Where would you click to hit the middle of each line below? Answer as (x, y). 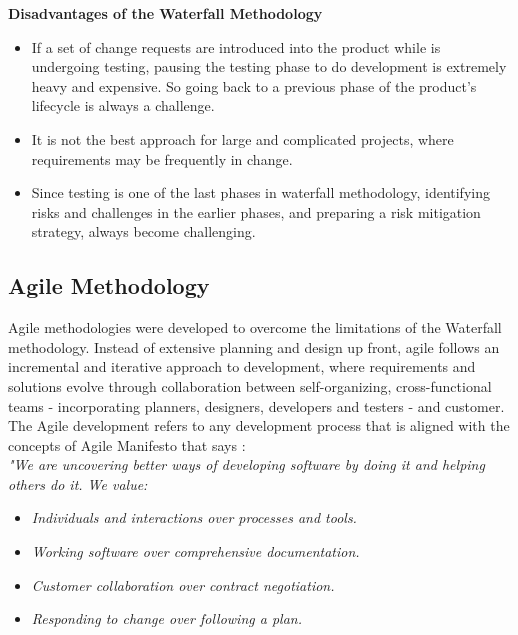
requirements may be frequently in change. (162, 158)
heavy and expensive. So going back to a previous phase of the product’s (254, 85)
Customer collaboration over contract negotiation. (183, 584)
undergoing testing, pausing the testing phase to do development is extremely (269, 66)
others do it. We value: (78, 483)
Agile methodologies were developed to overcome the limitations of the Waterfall (255, 327)
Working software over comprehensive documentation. (195, 551)
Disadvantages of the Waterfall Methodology (165, 13)
